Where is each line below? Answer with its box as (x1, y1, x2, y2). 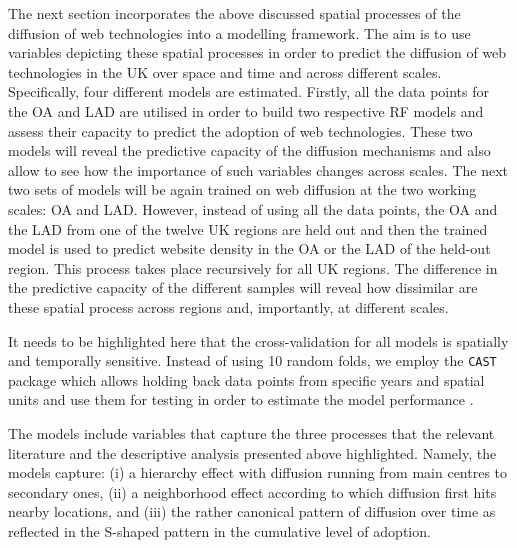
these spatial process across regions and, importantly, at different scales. (8, 296, 449, 317)
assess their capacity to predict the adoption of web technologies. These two (8, 120, 473, 141)
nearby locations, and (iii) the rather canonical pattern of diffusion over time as (8, 501, 496, 522)
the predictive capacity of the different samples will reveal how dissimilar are (8, 277, 478, 298)
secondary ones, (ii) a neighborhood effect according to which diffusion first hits (8, 481, 497, 502)
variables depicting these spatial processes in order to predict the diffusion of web (8, 42, 507, 63)
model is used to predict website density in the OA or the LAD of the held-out (8, 238, 491, 259)
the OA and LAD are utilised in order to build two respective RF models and (8, 100, 484, 121)
